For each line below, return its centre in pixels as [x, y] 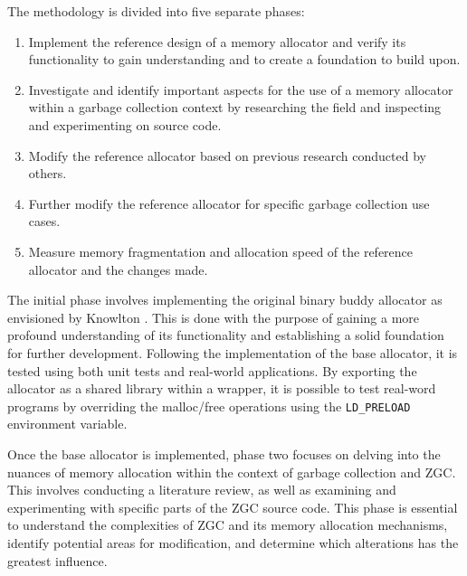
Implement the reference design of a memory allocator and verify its [217, 41]
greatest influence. [57, 560]
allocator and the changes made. [118, 269]
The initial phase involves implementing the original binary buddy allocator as [225, 300]
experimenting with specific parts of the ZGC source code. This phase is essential [233, 507]
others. [48, 173]
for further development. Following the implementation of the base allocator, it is [233, 352]
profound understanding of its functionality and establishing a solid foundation [226, 335]
